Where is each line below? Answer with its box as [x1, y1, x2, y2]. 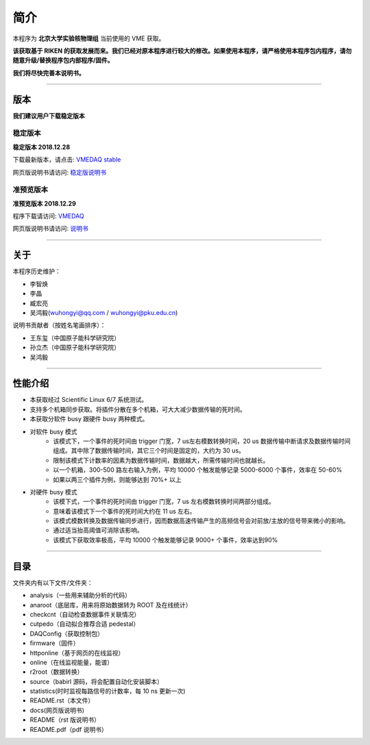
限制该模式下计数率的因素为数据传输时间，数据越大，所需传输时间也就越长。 [53, 456, 269, 464]
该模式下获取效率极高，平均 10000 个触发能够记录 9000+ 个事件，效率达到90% [53, 535, 278, 544]
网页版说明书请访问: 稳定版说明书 [12, 168, 106, 176]
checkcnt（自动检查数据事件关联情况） [29, 610, 140, 618]
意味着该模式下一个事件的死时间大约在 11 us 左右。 [53, 507, 196, 515]
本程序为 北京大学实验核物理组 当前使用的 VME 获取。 [12, 34, 165, 42]
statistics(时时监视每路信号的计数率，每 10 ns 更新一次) [29, 687, 186, 695]
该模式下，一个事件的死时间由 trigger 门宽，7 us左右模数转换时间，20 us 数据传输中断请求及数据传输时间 [53, 437, 351, 445]
